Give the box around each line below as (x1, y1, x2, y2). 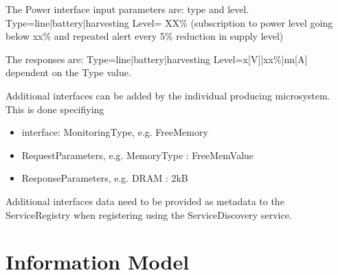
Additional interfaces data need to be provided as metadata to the (5, 193, 284, 208)
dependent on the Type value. (5, 65, 131, 80)
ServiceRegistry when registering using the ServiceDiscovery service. (5, 207, 292, 222)
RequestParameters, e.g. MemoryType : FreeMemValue (21, 147, 254, 162)
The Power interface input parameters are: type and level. (5, 2, 249, 16)
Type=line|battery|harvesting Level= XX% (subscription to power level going (5, 15, 333, 29)
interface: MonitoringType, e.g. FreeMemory (21, 125, 208, 139)
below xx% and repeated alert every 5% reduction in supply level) (5, 29, 284, 43)
